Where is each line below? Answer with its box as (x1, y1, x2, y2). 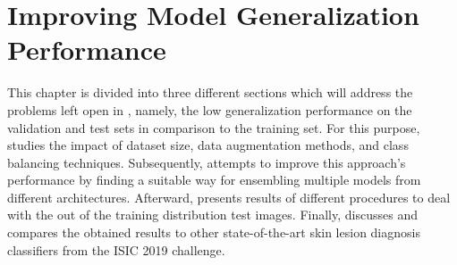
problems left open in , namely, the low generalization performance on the (7, 100, 412, 119)
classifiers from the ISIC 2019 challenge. (7, 240, 225, 259)
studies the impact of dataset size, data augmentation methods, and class (7, 136, 409, 154)
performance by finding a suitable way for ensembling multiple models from (7, 170, 421, 189)
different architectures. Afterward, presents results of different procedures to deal (7, 187, 451, 206)
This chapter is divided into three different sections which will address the (7, 83, 413, 102)
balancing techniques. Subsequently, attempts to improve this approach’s (7, 153, 406, 171)
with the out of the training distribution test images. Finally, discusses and (7, 205, 418, 224)
